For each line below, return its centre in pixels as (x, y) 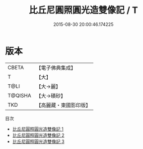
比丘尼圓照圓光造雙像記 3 (38, 141)
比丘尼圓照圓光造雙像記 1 (38, 129)
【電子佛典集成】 (56, 68)
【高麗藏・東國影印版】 (63, 105)
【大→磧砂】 (51, 96)
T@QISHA (19, 95)
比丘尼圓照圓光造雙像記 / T (83, 10)
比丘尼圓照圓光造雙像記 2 (38, 135)
